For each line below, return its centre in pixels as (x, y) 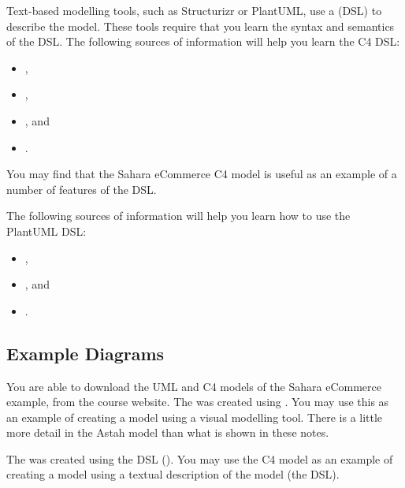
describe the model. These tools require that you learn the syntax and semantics (201, 26)
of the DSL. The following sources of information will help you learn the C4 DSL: (203, 41)
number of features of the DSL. (82, 189)
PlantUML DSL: (46, 231)
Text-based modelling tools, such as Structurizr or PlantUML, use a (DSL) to (194, 10)
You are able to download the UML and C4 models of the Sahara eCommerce (194, 386)
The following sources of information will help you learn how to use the (178, 216)
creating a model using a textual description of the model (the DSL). (173, 474)
